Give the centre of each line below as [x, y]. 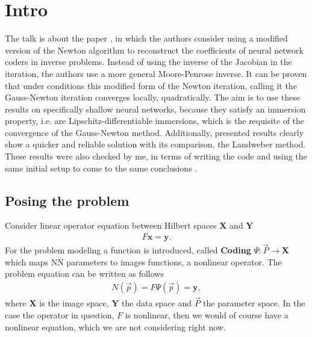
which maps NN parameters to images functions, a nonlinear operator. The [143, 261]
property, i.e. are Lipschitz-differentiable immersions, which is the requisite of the [155, 121]
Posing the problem [67, 200]
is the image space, [74, 303]
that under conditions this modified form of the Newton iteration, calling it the [151, 85]
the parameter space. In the [254, 303]
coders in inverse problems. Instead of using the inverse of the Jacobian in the [148, 62]
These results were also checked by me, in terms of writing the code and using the [156, 156]
